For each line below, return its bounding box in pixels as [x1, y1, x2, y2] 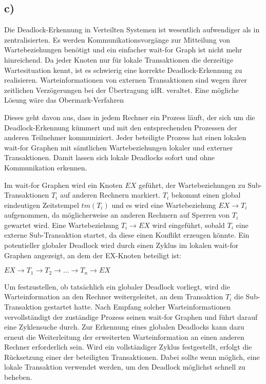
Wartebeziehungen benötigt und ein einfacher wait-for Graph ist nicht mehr [4, 44, 242, 55]
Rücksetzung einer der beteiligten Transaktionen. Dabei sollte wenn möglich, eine [4, 351, 260, 362]
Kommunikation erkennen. [4, 162, 87, 172]
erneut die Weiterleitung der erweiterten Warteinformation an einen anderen [4, 331, 244, 342]
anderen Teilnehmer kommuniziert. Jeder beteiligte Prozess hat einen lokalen [4, 132, 246, 143]
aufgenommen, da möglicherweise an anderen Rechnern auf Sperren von [4, 209, 230, 220]
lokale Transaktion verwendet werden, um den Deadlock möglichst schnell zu [4, 361, 245, 372]
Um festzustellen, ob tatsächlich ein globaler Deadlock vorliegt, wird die [4, 281, 230, 292]
